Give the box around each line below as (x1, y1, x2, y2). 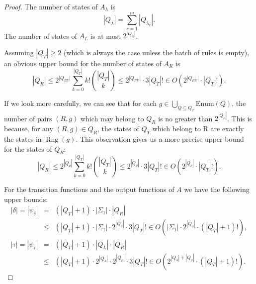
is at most (90, 30, 121, 41)
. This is (227, 113, 252, 123)
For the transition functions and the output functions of (4, 184, 174, 194)
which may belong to (80, 113, 144, 123)
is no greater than (158, 113, 213, 123)
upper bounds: (4, 193, 48, 204)
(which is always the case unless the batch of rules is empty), (64, 47, 250, 57)
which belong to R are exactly (152, 123, 244, 134)
